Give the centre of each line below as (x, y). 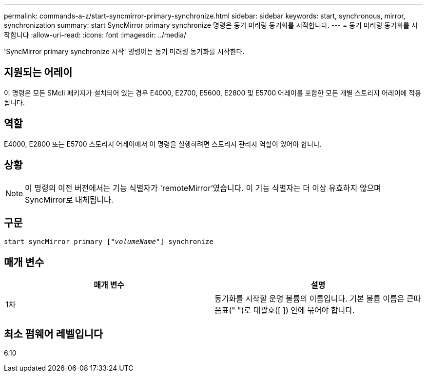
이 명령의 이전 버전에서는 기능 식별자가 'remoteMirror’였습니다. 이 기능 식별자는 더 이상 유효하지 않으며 (203, 188)
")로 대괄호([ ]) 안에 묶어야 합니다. (296, 310)
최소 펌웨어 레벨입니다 (54, 334)
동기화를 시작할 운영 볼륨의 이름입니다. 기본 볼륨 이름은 (310, 299)
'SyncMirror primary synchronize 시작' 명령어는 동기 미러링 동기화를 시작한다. (124, 51)
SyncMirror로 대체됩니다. (69, 199)
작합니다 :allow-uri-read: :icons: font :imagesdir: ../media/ (95, 35)
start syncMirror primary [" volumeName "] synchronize (109, 242)
